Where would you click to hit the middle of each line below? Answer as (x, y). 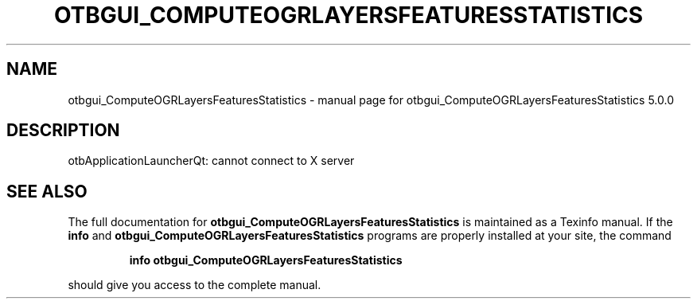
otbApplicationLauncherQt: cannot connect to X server (211, 161)
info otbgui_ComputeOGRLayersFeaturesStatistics (266, 260)
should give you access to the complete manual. (195, 285)
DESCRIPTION (63, 131)
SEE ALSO (47, 191)
